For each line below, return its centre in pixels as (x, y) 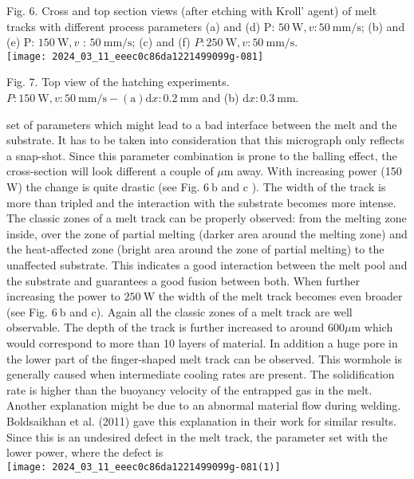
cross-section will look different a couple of (110, 171)
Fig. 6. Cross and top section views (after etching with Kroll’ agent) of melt (192, 10)
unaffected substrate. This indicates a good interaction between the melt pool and (207, 264)
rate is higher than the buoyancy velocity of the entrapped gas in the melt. (189, 389)
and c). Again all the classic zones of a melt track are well (211, 311)
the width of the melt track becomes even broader (280, 296)
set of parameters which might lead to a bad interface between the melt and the (202, 124)
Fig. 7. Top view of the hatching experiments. (118, 82)
